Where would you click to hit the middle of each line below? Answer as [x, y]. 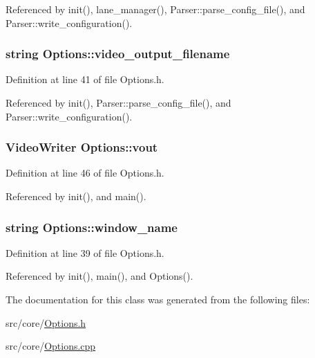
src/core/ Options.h [46, 322]
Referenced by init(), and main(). [76, 196]
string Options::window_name [92, 227]
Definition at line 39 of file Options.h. [85, 252]
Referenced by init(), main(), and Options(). [99, 276]
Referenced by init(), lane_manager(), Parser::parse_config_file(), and [155, 9]
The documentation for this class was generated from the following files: [158, 299]
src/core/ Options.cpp [51, 346]
